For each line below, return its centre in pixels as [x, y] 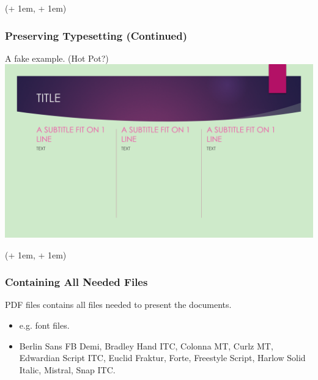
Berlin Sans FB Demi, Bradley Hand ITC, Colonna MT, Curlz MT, [146, 345]
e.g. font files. [44, 325]
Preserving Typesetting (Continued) [96, 35]
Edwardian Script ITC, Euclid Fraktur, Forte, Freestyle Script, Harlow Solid [162, 358]
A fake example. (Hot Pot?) [57, 58]
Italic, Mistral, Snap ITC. [67, 369]
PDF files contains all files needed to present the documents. [118, 305]
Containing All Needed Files [76, 282]
